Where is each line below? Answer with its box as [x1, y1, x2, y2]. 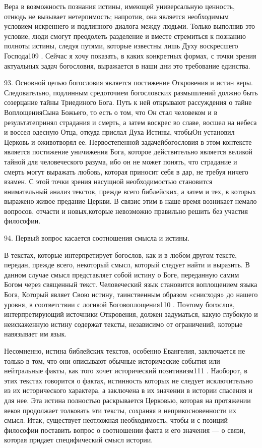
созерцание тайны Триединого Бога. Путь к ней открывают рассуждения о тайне [4, 97, 252, 107]
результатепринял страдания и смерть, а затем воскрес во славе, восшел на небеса [4, 117, 257, 127]
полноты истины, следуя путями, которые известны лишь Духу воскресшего [4, 40, 238, 51]
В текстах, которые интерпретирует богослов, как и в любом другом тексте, [4, 249, 237, 260]
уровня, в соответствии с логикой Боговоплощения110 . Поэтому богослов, [4, 299, 235, 309]
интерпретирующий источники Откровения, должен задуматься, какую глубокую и [4, 309, 258, 319]
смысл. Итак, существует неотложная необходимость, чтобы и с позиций [4, 415, 228, 425]
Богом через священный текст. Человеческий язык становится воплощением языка [4, 279, 257, 290]
